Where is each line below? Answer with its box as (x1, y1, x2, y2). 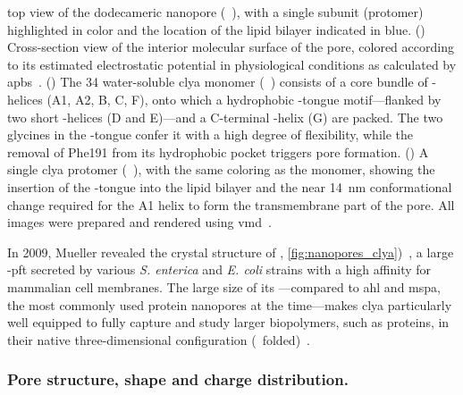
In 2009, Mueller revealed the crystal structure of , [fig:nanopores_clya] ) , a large (7, 242, 454, 261)
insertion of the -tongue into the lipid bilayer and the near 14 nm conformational (7, 177, 452, 196)
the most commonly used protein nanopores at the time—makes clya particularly (7, 295, 452, 314)
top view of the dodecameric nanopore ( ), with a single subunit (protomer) (7, 3, 424, 21)
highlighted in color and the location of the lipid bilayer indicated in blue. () (7, 20, 425, 38)
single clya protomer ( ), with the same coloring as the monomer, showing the (7, 160, 435, 179)
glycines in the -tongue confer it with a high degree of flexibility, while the (7, 125, 414, 144)
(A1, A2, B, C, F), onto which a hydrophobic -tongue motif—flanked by (46, 89, 442, 108)
